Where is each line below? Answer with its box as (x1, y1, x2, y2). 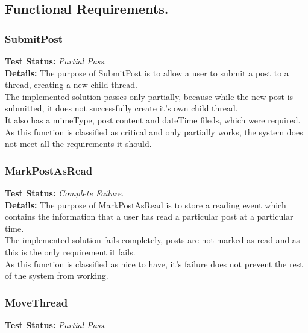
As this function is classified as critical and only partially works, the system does (5, 125, 303, 138)
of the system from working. (5, 269, 108, 282)
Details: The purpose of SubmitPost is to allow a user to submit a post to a (5, 66, 289, 79)
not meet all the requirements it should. (5, 137, 152, 150)
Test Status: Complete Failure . (5, 186, 124, 199)
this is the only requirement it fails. (5, 245, 136, 258)
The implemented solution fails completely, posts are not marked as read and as (5, 234, 300, 246)
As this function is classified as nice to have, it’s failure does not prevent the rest (5, 257, 303, 270)
